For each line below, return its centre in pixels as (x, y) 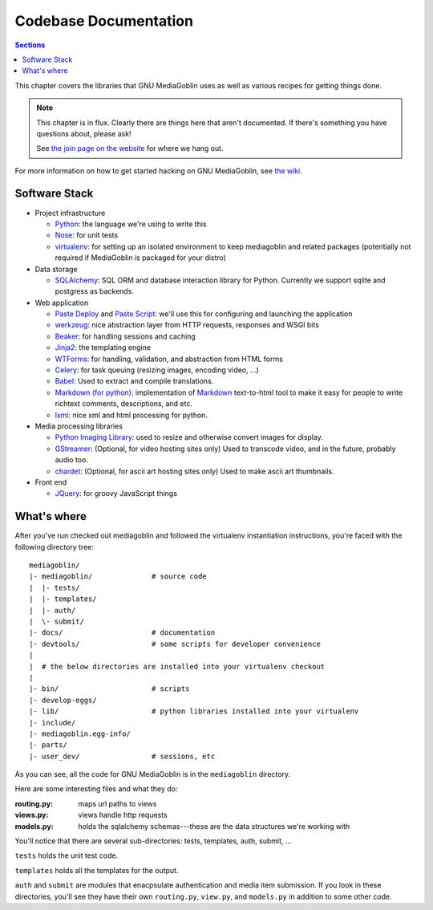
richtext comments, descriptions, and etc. (123, 404)
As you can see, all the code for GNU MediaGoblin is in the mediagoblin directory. (153, 774)
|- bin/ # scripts (109, 689)
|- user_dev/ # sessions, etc (122, 756)
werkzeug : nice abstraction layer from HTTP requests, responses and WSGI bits (187, 325)
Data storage (56, 269)
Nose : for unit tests (87, 235)
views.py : (32, 815)
